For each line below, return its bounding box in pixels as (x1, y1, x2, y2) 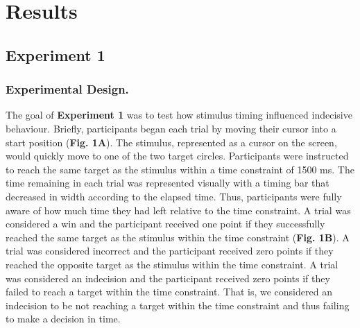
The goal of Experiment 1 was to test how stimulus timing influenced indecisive (6, 107, 352, 122)
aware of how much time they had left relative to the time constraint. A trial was (6, 202, 351, 217)
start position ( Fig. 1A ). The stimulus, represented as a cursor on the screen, (6, 135, 337, 149)
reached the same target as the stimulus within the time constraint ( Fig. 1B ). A (6, 230, 350, 244)
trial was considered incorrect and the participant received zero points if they (6, 243, 334, 258)
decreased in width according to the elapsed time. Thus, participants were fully (6, 189, 342, 203)
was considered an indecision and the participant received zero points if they (6, 270, 330, 285)
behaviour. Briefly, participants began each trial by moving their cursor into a (6, 121, 336, 135)
